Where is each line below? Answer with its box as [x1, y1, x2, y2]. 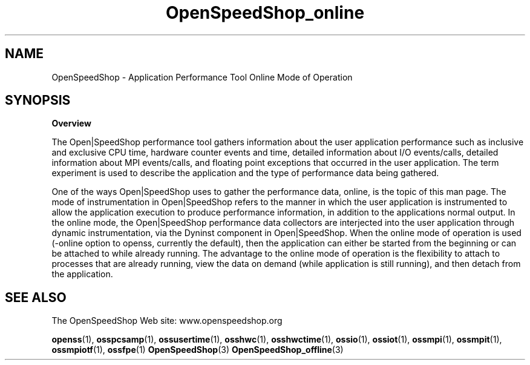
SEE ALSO [5, 289, 67, 305]
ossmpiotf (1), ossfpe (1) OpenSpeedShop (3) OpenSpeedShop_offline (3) [51, 344, 344, 355]
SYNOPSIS [5, 93, 71, 108]
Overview [51, 118, 91, 129]
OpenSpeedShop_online [165, 2, 365, 23]
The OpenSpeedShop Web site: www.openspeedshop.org [51, 315, 283, 326]
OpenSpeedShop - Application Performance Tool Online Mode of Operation [51, 71, 353, 82]
